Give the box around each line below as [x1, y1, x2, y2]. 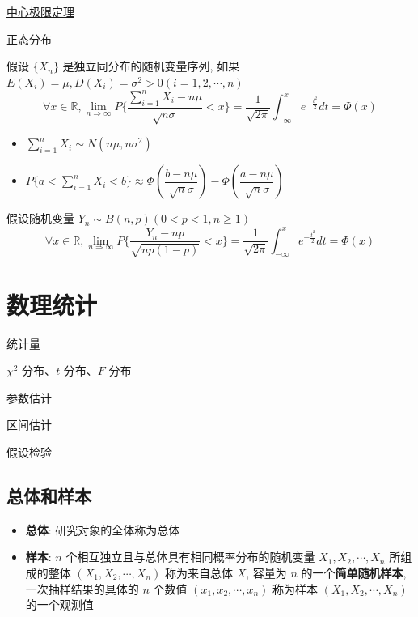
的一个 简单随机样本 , [301, 564, 407, 581]
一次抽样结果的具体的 [25, 580, 139, 597]
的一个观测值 [25, 596, 94, 613]
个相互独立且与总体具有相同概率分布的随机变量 [65, 548, 315, 565]
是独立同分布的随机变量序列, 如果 [62, 57, 240, 74]
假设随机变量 [6, 210, 74, 227]
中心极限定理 [6, 3, 74, 19]
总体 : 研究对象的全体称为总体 [25, 521, 180, 538]
